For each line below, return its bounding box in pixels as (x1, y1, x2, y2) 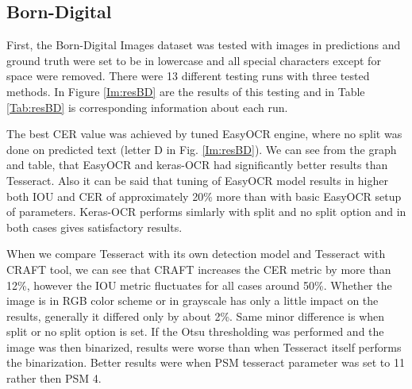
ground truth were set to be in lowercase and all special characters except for (6, 52, 381, 68)
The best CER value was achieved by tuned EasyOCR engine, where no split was (6, 125, 402, 142)
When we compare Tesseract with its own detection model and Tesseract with (6, 245, 386, 262)
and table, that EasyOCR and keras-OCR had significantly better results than (6, 156, 388, 173)
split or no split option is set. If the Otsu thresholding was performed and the (6, 323, 384, 340)
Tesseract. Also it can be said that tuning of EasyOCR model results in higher (6, 171, 388, 188)
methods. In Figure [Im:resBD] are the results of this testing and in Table (6, 83, 365, 99)
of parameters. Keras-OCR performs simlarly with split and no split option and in (6, 203, 406, 220)
